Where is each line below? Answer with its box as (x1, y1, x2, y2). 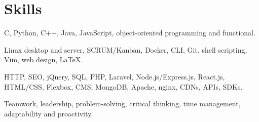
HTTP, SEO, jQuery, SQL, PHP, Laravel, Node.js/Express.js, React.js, (4, 71, 225, 82)
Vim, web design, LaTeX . (4, 54, 83, 65)
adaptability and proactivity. (4, 108, 93, 118)
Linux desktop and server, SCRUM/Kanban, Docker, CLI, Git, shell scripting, (4, 44, 247, 55)
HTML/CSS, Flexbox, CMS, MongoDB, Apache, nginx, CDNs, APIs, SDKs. (4, 81, 243, 92)
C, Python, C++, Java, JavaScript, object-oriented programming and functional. (4, 27, 255, 38)
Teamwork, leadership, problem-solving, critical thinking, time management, (4, 98, 241, 109)
